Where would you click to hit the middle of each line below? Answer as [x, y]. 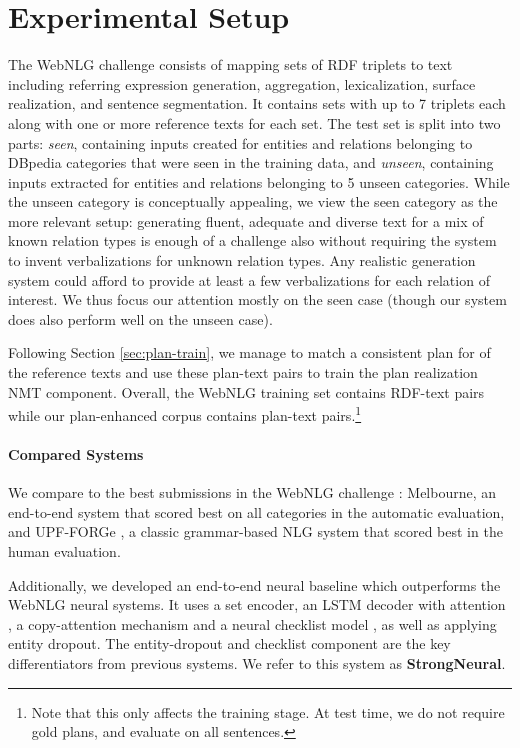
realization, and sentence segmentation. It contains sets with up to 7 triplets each [257, 103]
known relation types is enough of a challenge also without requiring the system [252, 240]
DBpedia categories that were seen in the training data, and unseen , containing [251, 162]
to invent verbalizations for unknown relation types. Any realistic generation [242, 260]
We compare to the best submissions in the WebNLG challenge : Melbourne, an [252, 492]
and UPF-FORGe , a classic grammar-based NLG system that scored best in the [255, 531]
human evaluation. [64, 551]
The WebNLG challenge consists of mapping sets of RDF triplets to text [230, 64]
